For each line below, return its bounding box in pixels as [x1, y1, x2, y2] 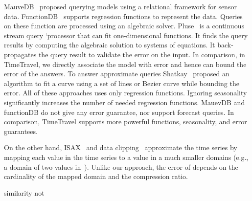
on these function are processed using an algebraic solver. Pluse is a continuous [4, 21, 244, 31]
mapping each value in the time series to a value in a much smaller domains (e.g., [4, 152, 249, 162]
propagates [4, 49, 37, 59]
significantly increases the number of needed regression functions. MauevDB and [4, 97, 245, 107]
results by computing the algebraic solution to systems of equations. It [4, 40, 215, 50]
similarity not [4, 187, 45, 198]
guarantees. [4, 126, 38, 136]
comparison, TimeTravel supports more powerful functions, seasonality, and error [4, 116, 247, 127]
